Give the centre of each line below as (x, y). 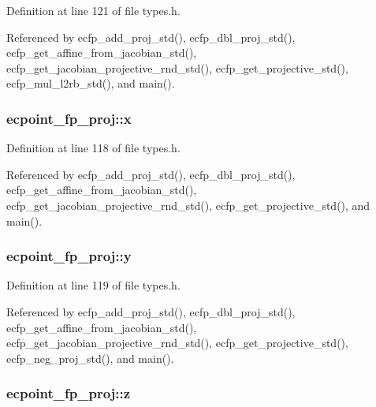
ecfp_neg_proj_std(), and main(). (90, 358)
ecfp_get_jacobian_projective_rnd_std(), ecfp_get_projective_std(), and (188, 205)
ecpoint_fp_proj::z (69, 393)
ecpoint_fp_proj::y (69, 256)
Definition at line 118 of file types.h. (93, 148)
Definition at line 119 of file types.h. (93, 285)
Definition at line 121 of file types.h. (93, 10)
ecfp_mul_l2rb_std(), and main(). (91, 83)
